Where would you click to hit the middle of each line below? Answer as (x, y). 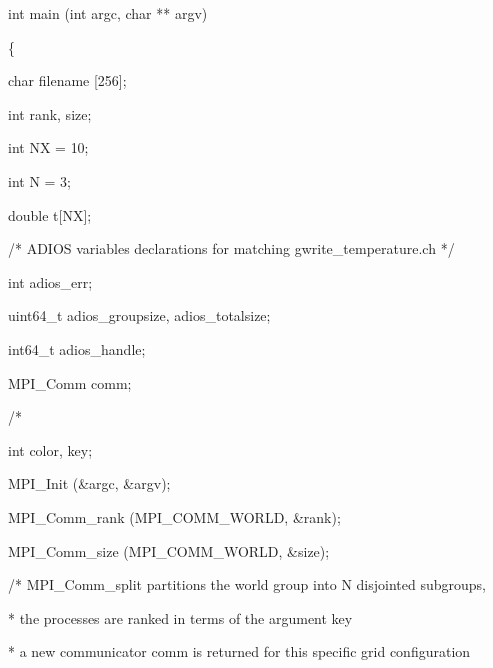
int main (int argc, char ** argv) (108, 13)
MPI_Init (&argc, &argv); (89, 483)
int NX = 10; (48, 147)
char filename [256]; (67, 80)
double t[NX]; (50, 214)
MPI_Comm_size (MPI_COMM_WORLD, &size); (169, 550)
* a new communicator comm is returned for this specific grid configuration (239, 651)
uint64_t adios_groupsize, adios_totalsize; (139, 315)
